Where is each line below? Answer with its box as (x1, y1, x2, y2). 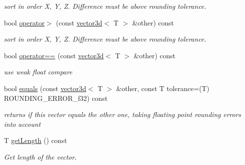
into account (4, 118, 41, 129)
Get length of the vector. (4, 151, 77, 162)
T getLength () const (4, 135, 67, 145)
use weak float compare (4, 67, 73, 77)
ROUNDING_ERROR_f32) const (4, 93, 108, 103)
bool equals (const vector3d (4, 83, 86, 93)
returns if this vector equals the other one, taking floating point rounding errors (4, 109, 241, 119)
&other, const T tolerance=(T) (116, 83, 210, 93)
